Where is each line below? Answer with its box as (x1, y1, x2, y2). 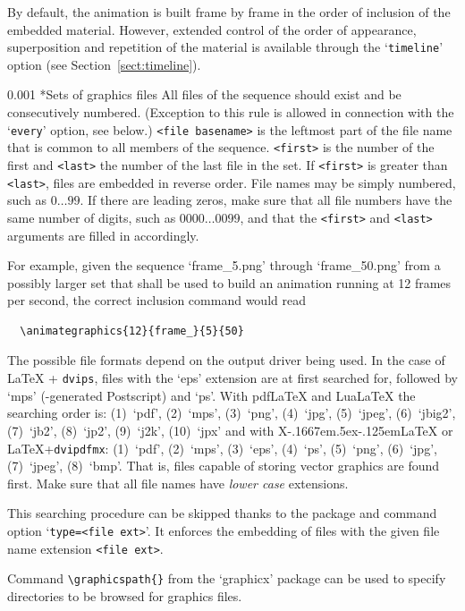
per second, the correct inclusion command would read (7, 291, 306, 310)
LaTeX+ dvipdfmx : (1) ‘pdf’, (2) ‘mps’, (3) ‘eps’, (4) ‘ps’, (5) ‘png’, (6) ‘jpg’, (7, 438, 437, 457)
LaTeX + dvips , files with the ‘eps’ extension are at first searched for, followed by (7, 369, 458, 387)
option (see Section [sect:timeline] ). (7, 55, 201, 73)
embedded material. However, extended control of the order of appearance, (7, 20, 417, 38)
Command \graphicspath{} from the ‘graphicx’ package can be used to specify (7, 569, 446, 588)
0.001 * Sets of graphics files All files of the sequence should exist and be (7, 85, 402, 104)
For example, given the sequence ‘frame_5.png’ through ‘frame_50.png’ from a (7, 256, 441, 275)
